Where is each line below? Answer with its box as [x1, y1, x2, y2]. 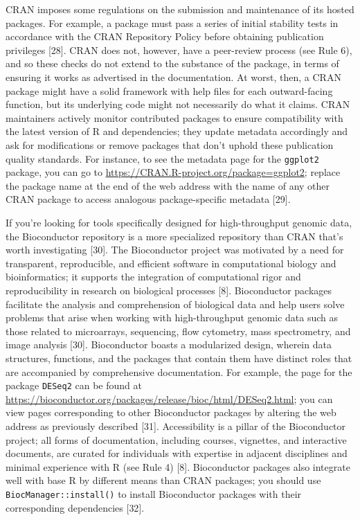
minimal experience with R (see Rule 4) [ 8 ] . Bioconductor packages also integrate [6, 459, 350, 474]
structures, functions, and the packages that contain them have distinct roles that [6, 350, 352, 365]
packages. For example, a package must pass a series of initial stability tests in [6, 15, 339, 30]
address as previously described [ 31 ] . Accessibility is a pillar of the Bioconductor [6, 418, 346, 433]
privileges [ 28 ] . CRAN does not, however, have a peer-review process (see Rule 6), [6, 42, 352, 57]
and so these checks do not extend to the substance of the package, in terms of [6, 56, 339, 71]
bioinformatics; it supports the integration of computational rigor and [6, 269, 301, 284]
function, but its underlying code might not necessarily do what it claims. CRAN [6, 97, 350, 111]
